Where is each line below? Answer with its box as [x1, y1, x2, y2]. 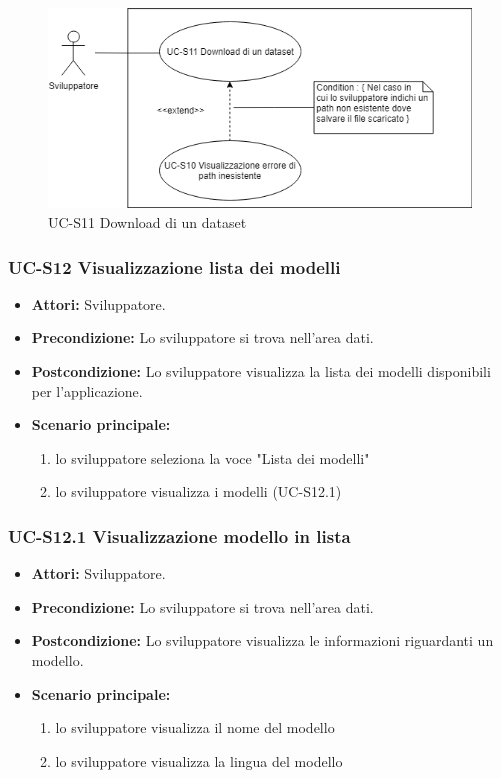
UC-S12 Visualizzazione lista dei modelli [8, 254, 341, 279]
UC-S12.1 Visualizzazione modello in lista [8, 523, 351, 548]
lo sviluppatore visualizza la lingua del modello [55, 750, 343, 771]
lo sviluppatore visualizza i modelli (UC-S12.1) [55, 481, 342, 502]
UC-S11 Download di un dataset [48, 212, 247, 233]
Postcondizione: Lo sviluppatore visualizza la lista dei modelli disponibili [31, 361, 491, 382]
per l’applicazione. [31, 380, 143, 401]
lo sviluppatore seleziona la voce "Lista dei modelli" [55, 447, 370, 468]
